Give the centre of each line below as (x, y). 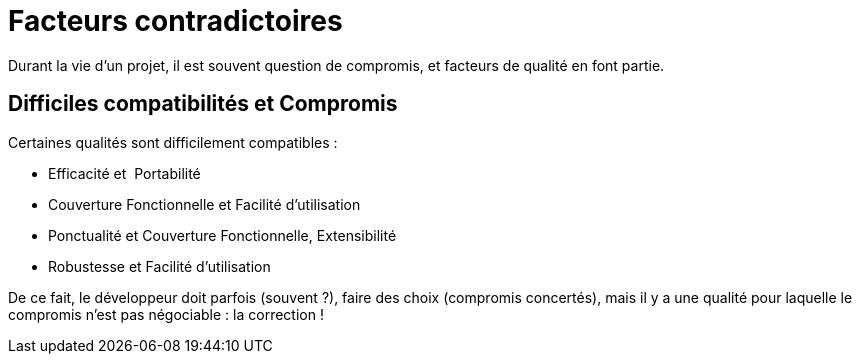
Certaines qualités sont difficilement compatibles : (173, 142)
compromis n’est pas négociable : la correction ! (166, 314)
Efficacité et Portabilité (124, 173)
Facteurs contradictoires (175, 21)
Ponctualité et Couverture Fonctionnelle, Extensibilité (222, 235)
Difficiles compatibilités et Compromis (203, 104)
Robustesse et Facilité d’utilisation (159, 266)
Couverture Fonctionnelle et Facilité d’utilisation (204, 204)
